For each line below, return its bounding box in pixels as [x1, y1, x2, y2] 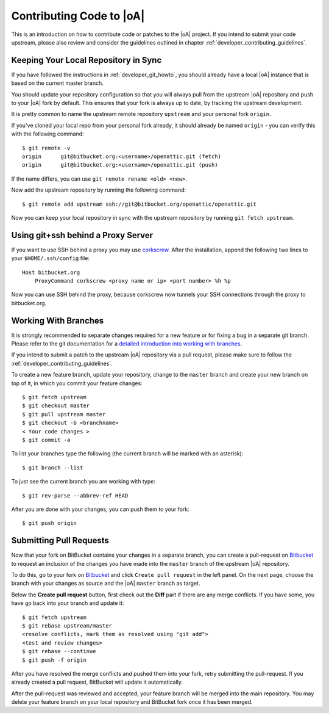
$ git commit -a [22, 436, 71, 443]
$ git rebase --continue [22, 648, 96, 655]
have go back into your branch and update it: [11, 599, 124, 607]
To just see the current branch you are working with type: [11, 478, 155, 485]
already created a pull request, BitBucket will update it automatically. [11, 678, 183, 686]
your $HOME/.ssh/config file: [11, 255, 90, 262]
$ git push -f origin [22, 656, 87, 664]
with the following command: [11, 130, 84, 137]
